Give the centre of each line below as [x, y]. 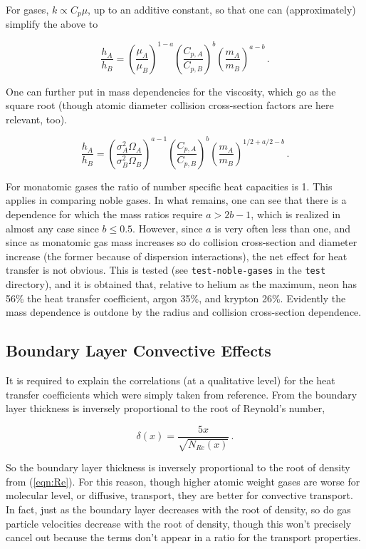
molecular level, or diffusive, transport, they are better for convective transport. [179, 495]
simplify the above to [52, 24]
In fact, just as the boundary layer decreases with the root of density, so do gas [178, 509]
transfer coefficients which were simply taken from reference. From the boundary [182, 394]
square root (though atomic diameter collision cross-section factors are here [170, 105]
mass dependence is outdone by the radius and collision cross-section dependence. [184, 312]
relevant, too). [36, 119]
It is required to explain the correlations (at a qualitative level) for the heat [171, 380]
